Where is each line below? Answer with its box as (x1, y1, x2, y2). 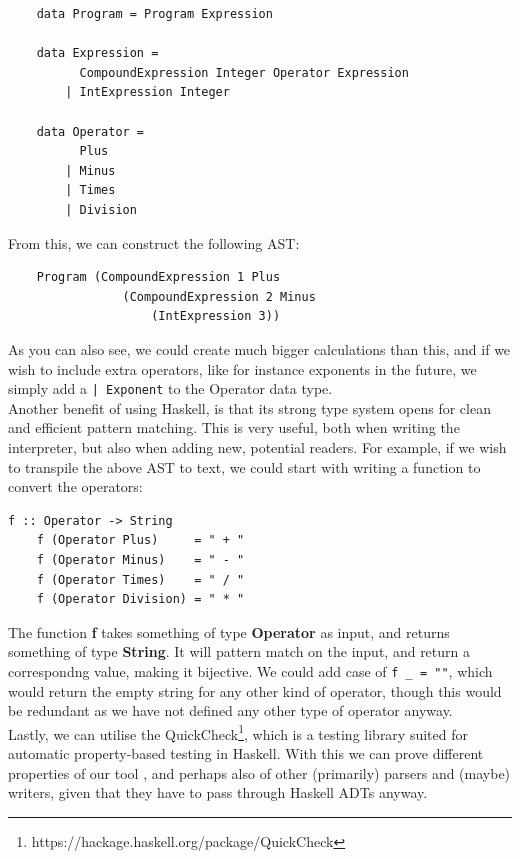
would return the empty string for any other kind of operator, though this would (8, 680, 502, 701)
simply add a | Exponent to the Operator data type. (8, 378, 333, 399)
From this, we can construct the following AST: (8, 232, 300, 253)
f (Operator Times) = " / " (36, 572, 245, 587)
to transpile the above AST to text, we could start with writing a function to (8, 456, 481, 477)
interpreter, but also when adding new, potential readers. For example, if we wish (8, 436, 507, 457)
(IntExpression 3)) (151, 309, 281, 324)
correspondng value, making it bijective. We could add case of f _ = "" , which (8, 660, 493, 681)
